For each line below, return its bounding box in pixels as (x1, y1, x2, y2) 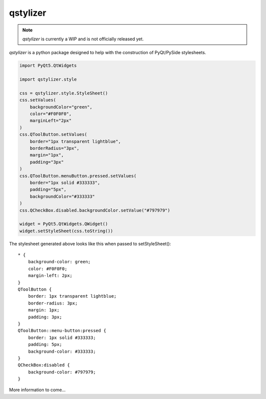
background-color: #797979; (28, 369, 96, 375)
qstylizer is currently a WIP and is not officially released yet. (22, 36, 144, 42)
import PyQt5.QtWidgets (19, 63, 77, 68)
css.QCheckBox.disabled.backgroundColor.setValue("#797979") (19, 207, 170, 213)
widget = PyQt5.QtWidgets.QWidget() (19, 221, 108, 227)
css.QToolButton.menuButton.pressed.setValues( (19, 173, 136, 179)
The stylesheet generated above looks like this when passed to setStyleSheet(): (9, 241, 171, 246)
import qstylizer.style (19, 77, 77, 82)
